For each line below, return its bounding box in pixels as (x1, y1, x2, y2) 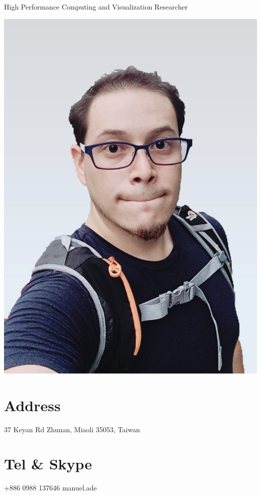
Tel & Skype (4, 453, 92, 474)
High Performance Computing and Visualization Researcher (4, 2, 188, 12)
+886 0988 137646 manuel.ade (4, 482, 97, 493)
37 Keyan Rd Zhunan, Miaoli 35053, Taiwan (4, 424, 140, 434)
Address (4, 395, 61, 415)
